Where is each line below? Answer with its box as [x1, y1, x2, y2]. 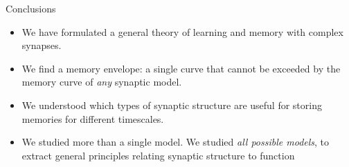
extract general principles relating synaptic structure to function [21, 148, 295, 162]
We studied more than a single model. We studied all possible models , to [21, 135, 330, 149]
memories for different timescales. [21, 111, 164, 126]
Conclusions [6, 1, 56, 15]
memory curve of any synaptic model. [21, 75, 182, 89]
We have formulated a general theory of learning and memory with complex [21, 24, 343, 39]
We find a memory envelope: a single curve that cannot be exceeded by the [21, 61, 341, 75]
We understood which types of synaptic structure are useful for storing [21, 97, 322, 112]
